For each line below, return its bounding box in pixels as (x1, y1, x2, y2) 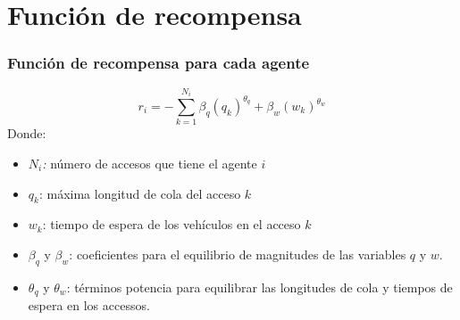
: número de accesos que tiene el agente (42, 153, 257, 172)
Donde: (7, 124, 46, 143)
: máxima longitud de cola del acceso (38, 184, 241, 202)
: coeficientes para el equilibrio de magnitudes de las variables (69, 244, 406, 263)
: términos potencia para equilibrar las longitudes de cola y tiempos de (66, 277, 453, 296)
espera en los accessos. (28, 296, 150, 315)
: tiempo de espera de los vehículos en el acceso (42, 215, 301, 234)
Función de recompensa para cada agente (7, 52, 310, 74)
